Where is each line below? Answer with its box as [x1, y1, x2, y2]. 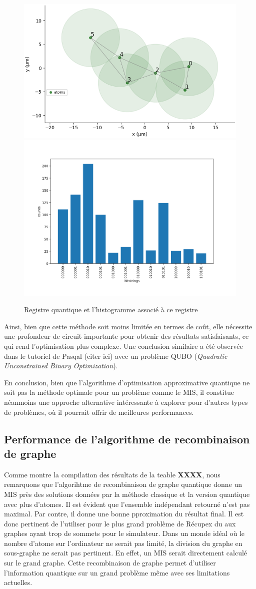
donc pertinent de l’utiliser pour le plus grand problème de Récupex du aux [4, 518, 236, 528]
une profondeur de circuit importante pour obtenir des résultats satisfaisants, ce [4, 331, 249, 341]
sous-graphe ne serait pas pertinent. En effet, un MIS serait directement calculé [4, 547, 247, 558]
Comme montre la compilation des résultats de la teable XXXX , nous [4, 469, 220, 479]
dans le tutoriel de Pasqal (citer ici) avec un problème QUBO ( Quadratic [4, 350, 227, 361]
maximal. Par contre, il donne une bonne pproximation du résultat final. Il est [4, 508, 244, 519]
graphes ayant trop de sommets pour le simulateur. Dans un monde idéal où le [4, 528, 244, 538]
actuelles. [4, 577, 32, 587]
